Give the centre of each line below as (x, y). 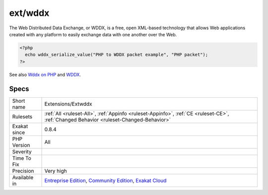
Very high (56, 171)
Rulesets (22, 117)
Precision (23, 171)
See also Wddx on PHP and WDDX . (45, 74)
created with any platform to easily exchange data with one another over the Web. (93, 34)
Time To (22, 158)
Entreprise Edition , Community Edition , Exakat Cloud (105, 180)
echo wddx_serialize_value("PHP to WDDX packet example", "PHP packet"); (117, 55)
